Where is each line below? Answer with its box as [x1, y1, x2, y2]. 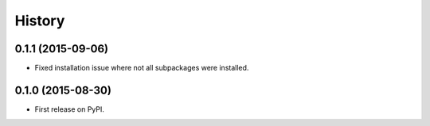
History [14, 12, 65, 29]
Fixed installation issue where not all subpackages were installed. [34, 63, 249, 73]
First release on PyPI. [34, 104, 105, 114]
